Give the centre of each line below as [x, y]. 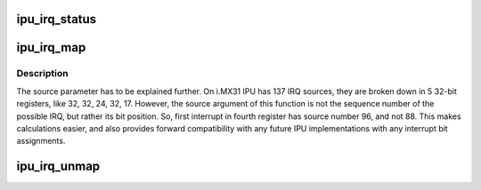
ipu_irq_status [57, 19]
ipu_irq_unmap [58, 166]
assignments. [41, 141]
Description [42, 74]
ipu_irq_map [51, 47]
